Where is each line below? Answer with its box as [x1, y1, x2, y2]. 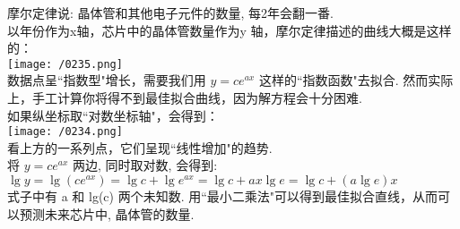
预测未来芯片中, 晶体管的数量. [19, 204, 195, 223]
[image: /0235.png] [7, 57, 123, 71]
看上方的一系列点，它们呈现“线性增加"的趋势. [7, 138, 273, 157]
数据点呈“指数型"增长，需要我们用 [7, 71, 206, 89]
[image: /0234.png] [7, 125, 123, 139]
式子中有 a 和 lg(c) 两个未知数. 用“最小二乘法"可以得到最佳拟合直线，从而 [7, 187, 438, 206]
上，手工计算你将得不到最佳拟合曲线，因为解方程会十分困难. [7, 89, 362, 107]
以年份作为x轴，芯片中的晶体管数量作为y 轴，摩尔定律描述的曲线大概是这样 [7, 21, 452, 39]
